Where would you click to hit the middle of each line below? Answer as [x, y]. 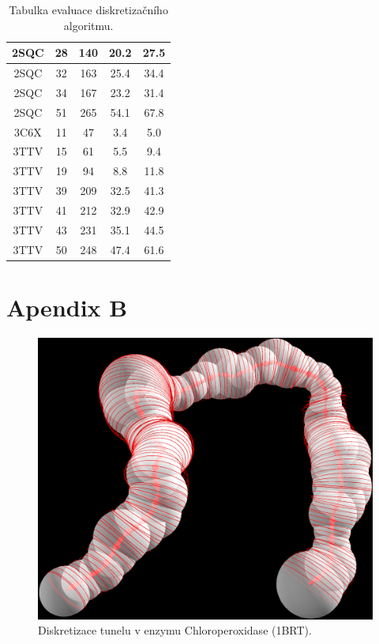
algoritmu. [88, 25]
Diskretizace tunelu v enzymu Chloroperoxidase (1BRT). [175, 630]
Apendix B [67, 307]
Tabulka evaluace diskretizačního [88, 9]
